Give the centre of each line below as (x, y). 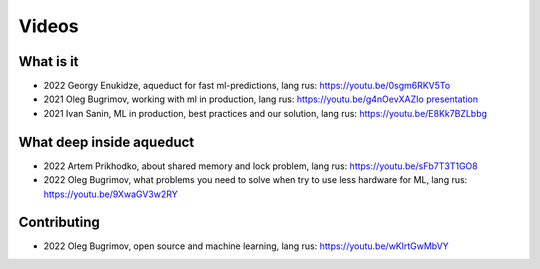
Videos (48, 26)
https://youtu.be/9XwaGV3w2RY (111, 194)
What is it (48, 61)
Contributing (59, 222)
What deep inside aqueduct (106, 141)
